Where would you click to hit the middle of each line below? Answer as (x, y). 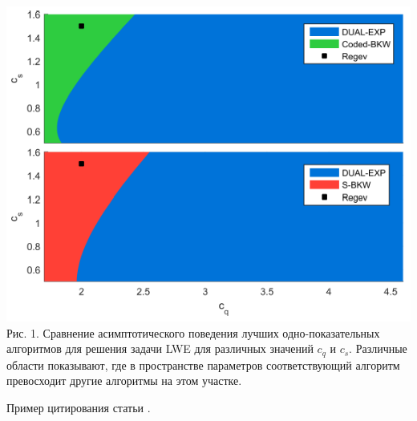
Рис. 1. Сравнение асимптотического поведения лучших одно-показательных (193, 332)
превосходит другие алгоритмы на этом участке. (124, 381)
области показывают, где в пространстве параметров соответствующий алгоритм (203, 364)
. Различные (378, 348)
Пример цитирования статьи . (79, 407)
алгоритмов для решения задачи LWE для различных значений (160, 348)
